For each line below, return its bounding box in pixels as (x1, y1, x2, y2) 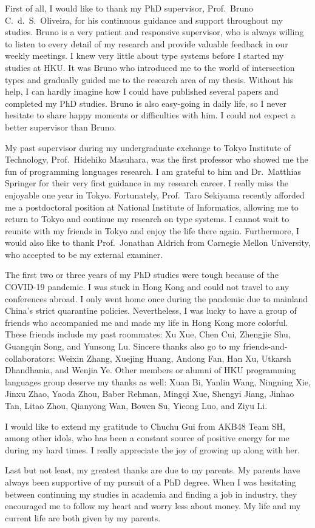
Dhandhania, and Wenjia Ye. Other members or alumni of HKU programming (5, 364, 296, 376)
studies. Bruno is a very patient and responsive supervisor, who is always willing (5, 25, 304, 38)
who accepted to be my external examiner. (5, 248, 163, 260)
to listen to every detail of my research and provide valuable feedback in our (5, 37, 288, 50)
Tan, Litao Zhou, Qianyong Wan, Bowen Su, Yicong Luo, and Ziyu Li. (5, 399, 268, 411)
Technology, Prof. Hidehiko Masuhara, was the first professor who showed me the (5, 153, 308, 166)
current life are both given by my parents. (5, 511, 161, 524)
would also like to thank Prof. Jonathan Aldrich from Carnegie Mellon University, (5, 236, 311, 249)
